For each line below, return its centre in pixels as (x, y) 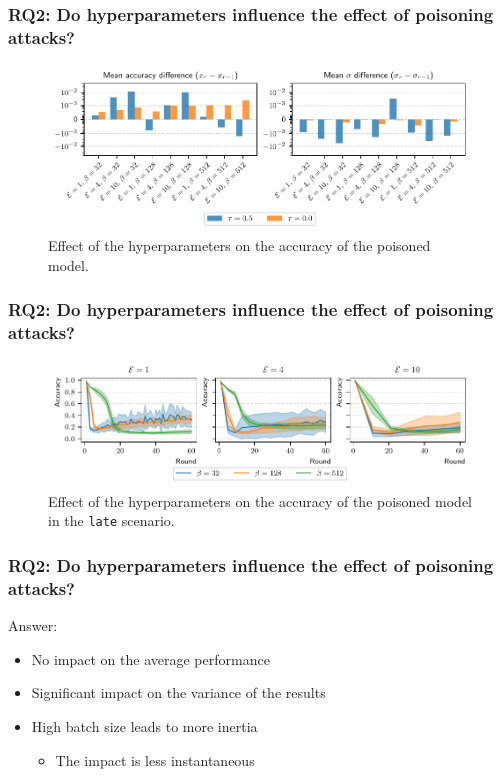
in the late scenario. (111, 520)
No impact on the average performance (150, 658)
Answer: (33, 625)
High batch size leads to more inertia (144, 726)
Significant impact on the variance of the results (178, 692)
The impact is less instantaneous (155, 759)
